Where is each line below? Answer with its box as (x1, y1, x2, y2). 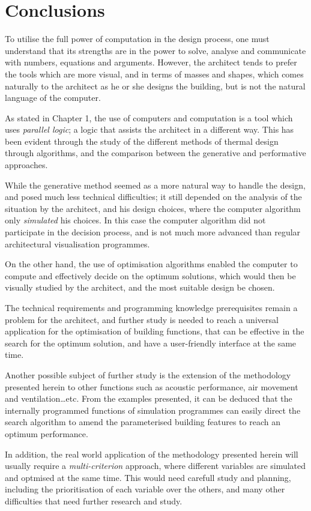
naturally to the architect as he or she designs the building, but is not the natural (5, 79, 306, 92)
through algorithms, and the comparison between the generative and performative (5, 147, 306, 159)
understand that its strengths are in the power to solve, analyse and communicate (5, 44, 306, 56)
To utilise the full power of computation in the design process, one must (5, 32, 270, 45)
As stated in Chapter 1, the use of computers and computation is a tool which (5, 111, 293, 124)
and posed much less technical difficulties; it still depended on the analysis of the (5, 190, 302, 203)
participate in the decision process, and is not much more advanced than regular (5, 226, 301, 238)
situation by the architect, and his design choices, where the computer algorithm (5, 202, 301, 214)
